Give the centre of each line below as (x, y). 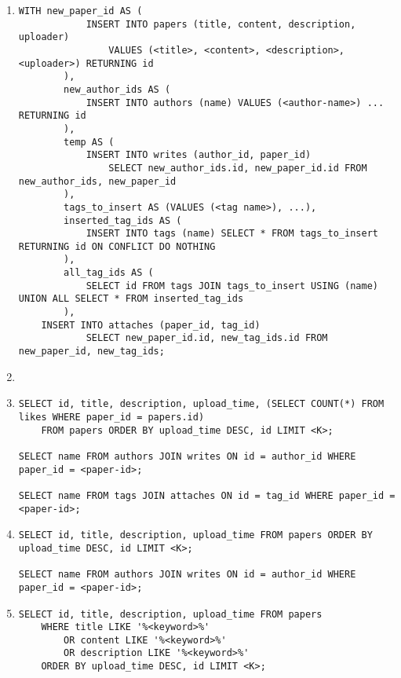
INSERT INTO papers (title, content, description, (221, 24)
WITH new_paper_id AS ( (80, 11)
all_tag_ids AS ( (109, 273)
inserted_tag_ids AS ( (123, 220)
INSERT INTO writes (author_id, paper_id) (199, 155)
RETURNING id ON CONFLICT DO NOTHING (117, 246)
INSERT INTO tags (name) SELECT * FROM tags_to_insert (232, 234)
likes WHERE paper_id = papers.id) (111, 417)
